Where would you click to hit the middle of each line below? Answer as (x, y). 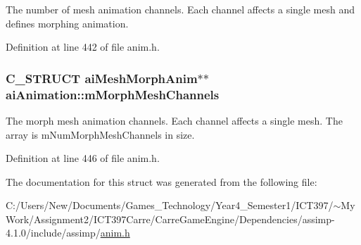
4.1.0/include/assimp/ (53, 233)
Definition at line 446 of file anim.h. (83, 158)
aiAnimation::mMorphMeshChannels (113, 94)
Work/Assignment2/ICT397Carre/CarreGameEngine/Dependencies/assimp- (170, 219)
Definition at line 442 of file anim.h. (83, 47)
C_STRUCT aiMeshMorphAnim (102, 78)
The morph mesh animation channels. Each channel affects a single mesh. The (174, 120)
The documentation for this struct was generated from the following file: (161, 181)
